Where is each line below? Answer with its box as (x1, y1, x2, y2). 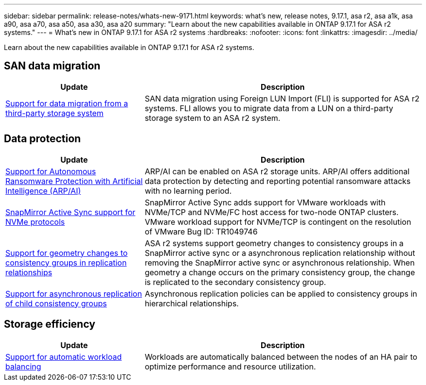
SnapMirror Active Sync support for (5, 207, 136, 217)
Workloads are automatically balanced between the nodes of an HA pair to (144, 352, 418, 362)
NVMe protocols (5, 217, 65, 227)
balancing (5, 361, 41, 371)
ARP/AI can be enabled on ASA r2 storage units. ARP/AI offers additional (144, 166, 410, 176)
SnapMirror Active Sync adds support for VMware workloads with (144, 197, 386, 207)
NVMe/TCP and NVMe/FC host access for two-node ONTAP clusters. (144, 207, 399, 217)
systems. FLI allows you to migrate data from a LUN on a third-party (144, 103, 393, 113)
